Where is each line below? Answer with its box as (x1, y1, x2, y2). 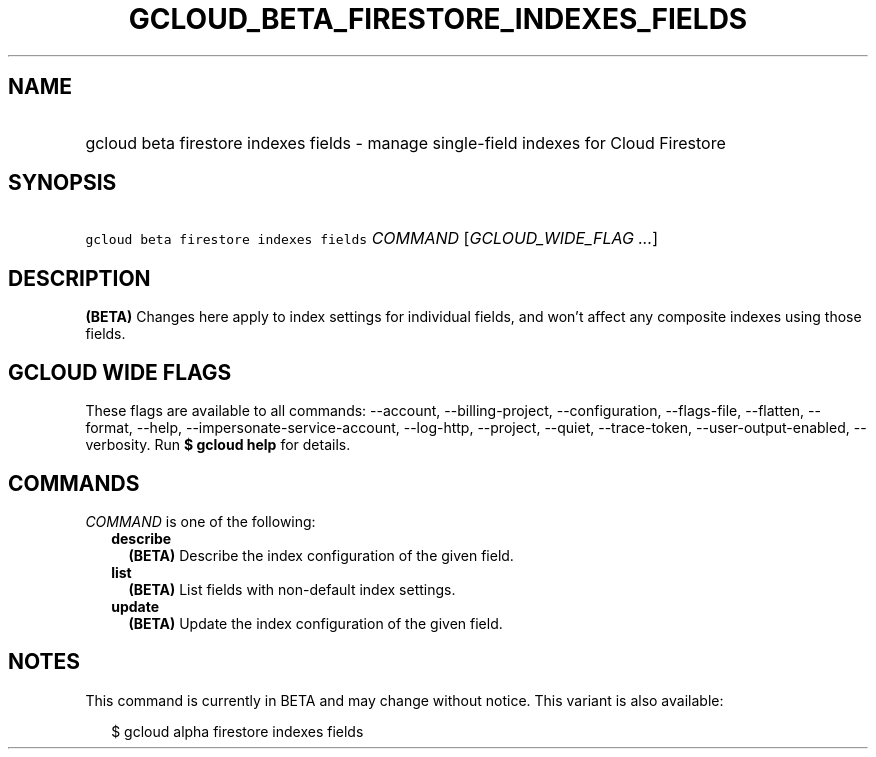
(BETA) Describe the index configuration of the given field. (128, 546, 514, 564)
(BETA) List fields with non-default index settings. (128, 580, 456, 598)
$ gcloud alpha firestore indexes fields (111, 722, 364, 740)
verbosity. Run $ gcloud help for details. (85, 436, 351, 454)
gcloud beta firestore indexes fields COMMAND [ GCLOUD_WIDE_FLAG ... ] (85, 228, 659, 249)
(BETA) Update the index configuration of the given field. (128, 614, 503, 632)
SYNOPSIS (8, 170, 117, 196)
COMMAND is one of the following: (85, 512, 316, 530)
